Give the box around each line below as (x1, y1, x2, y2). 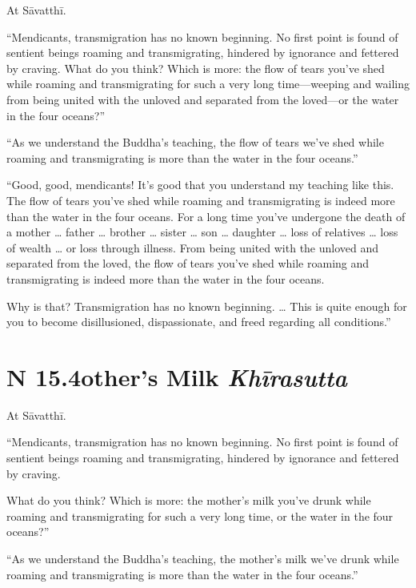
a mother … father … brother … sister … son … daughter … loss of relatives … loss (6, 224, 398, 240)
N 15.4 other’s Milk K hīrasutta (6, 360, 347, 393)
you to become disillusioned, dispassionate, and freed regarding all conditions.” (6, 313, 391, 330)
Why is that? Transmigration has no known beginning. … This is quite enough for (6, 297, 407, 314)
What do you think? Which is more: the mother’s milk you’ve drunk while (6, 492, 371, 509)
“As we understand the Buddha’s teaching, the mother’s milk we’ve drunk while (6, 550, 399, 566)
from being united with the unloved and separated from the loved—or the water (6, 91, 399, 107)
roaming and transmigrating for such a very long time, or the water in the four (6, 507, 394, 524)
